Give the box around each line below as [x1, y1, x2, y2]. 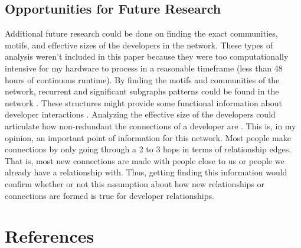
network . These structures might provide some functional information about [5, 96, 282, 109]
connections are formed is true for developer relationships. [5, 189, 214, 201]
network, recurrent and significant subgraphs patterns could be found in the [5, 85, 279, 97]
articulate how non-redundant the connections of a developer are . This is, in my [5, 119, 296, 132]
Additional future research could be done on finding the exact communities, [5, 27, 278, 40]
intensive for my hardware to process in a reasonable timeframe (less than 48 [5, 61, 283, 74]
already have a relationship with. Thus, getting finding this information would [5, 166, 287, 178]
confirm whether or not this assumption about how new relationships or [5, 177, 265, 190]
